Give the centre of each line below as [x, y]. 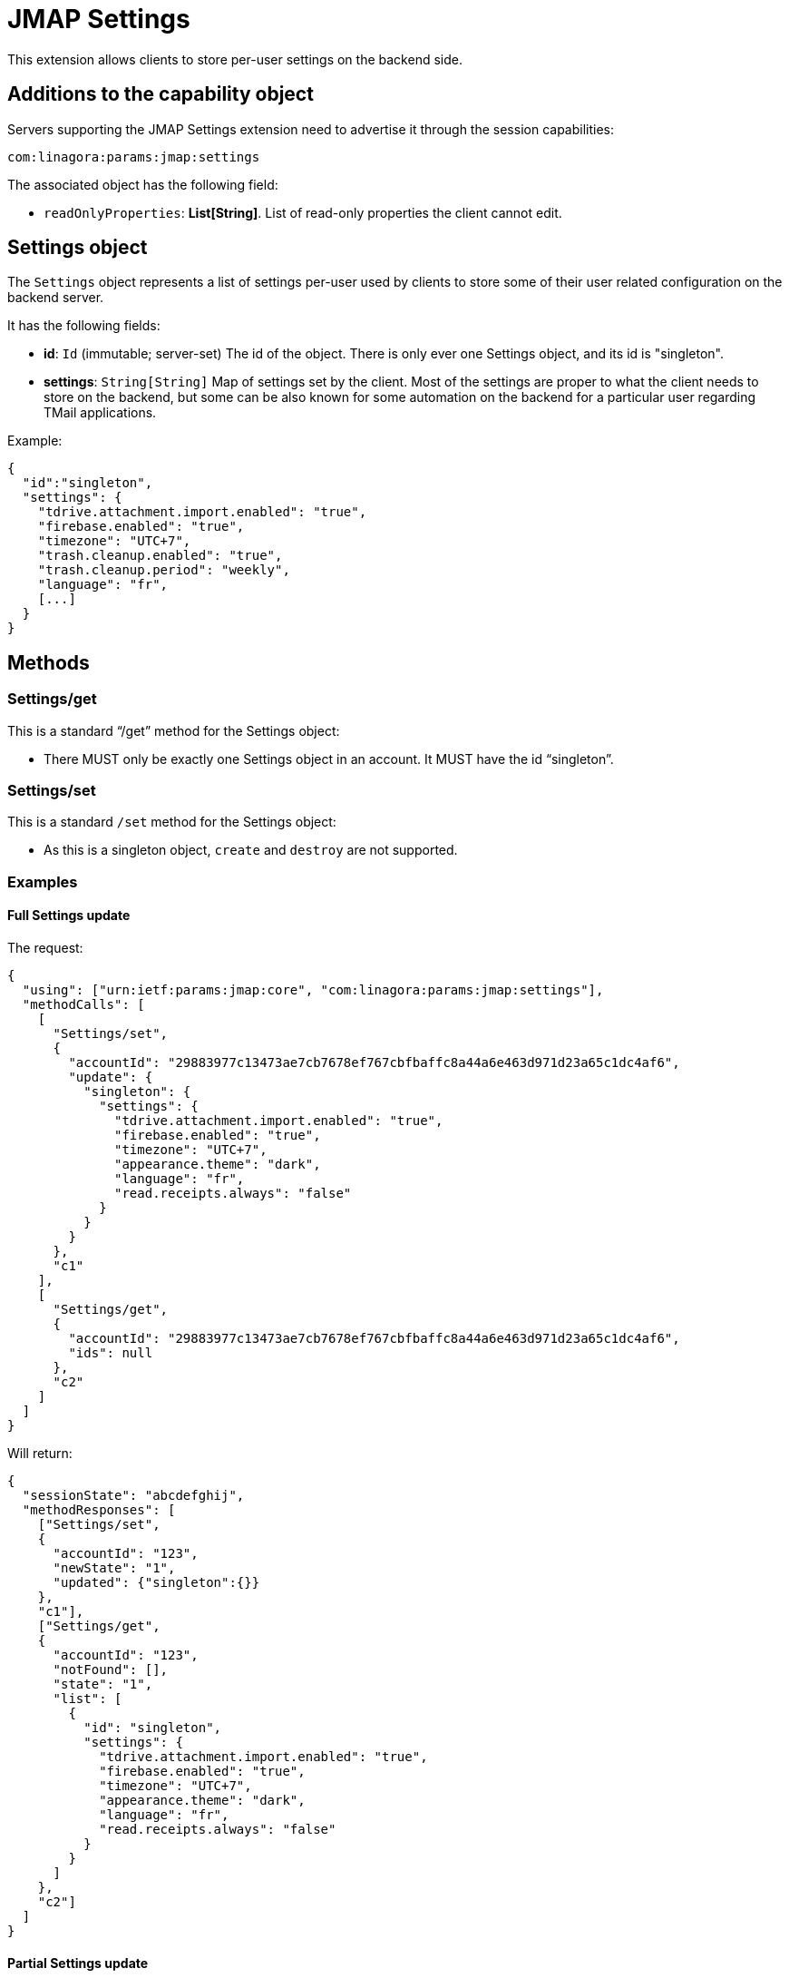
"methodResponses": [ [99, 1510]
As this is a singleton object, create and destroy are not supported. [251, 850]
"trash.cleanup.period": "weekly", [164, 570]
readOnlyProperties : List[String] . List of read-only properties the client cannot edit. [303, 212]
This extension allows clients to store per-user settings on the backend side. [235, 59]
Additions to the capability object [161, 94]
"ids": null [111, 1353]
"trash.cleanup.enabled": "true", [160, 556]
